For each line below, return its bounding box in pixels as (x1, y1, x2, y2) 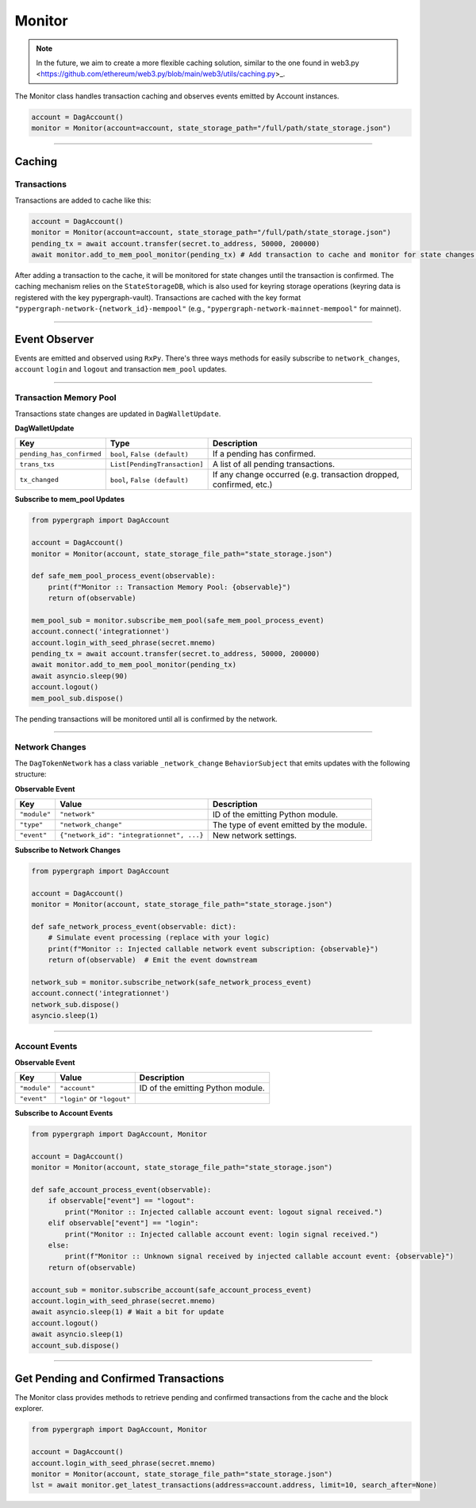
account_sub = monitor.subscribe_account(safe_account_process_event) (31, 1285, 313, 1294)
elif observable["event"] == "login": (48, 1219, 199, 1228)
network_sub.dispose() (31, 1000, 120, 1009)
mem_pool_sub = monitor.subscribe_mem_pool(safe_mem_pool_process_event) (31, 615, 324, 625)
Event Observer (14, 332, 94, 345)
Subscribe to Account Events (14, 1109, 113, 1118)
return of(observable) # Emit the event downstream (48, 955, 258, 965)
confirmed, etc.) (212, 479, 273, 490)
